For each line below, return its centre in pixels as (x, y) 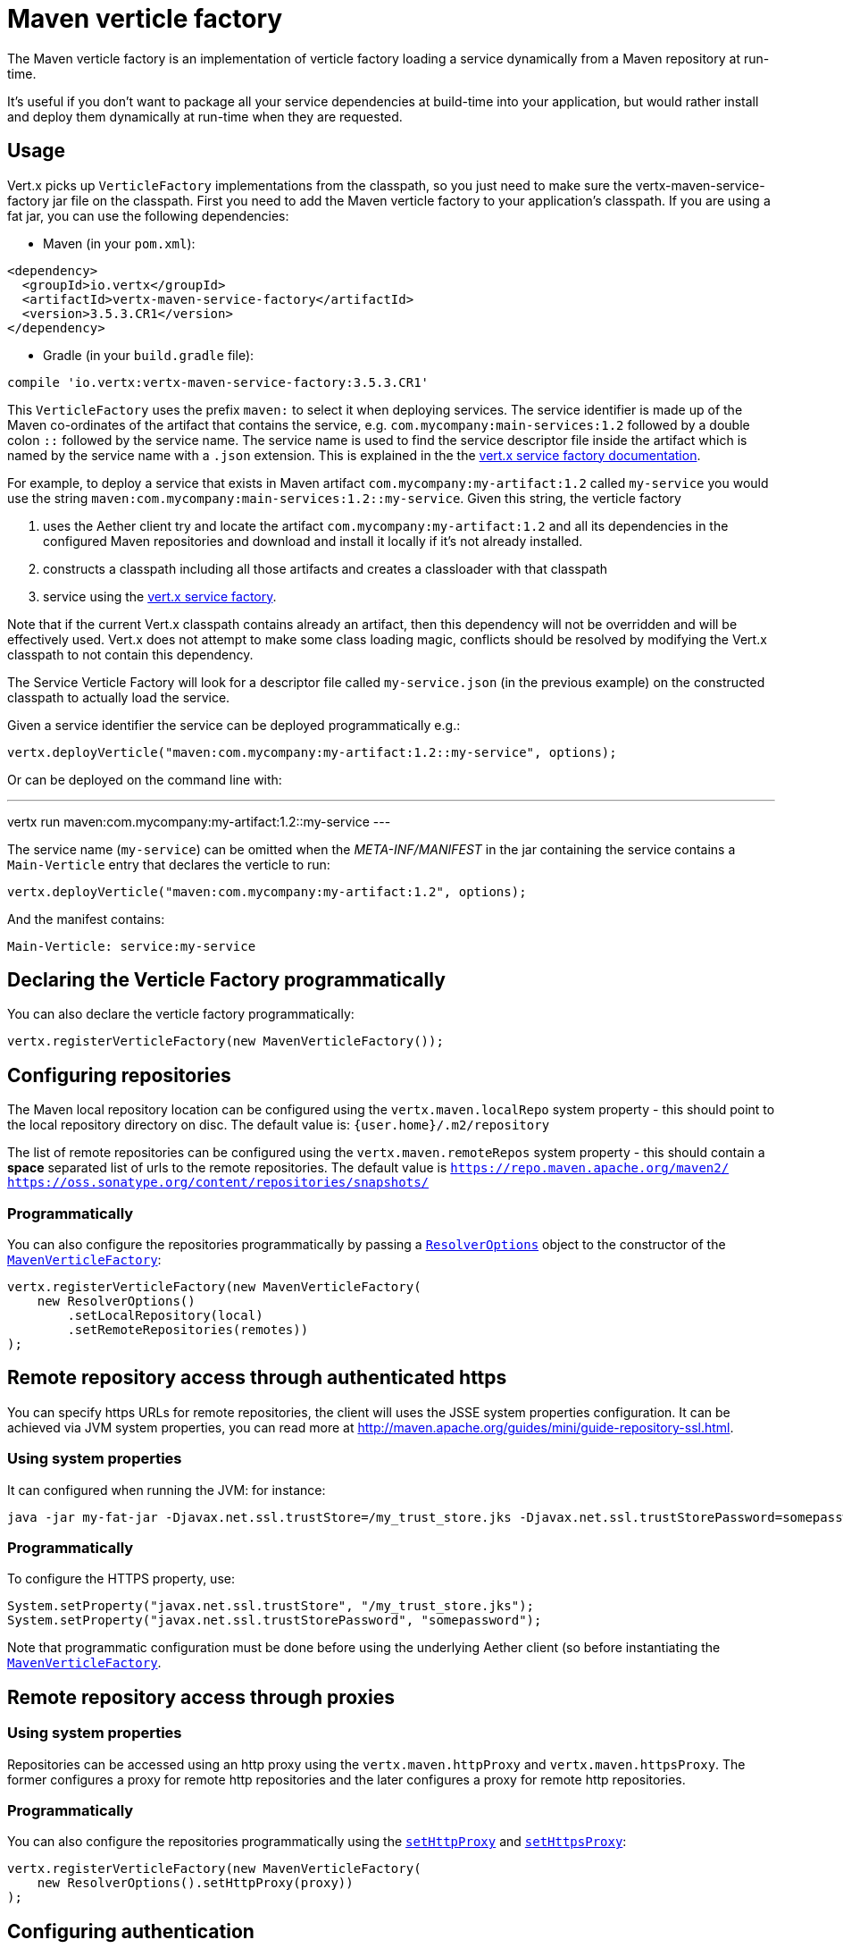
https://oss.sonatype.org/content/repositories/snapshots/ (218, 1183)
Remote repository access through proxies (201, 1697)
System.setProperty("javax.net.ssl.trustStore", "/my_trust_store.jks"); (271, 1606)
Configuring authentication (131, 1931)
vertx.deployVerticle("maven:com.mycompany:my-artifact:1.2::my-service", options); (312, 752)
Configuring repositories (119, 1075)
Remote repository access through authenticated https (257, 1378)
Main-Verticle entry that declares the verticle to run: (169, 864)
